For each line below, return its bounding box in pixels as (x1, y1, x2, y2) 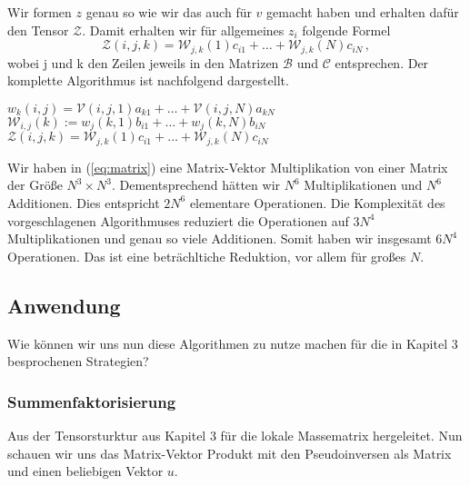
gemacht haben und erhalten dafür (266, 3, 459, 21)
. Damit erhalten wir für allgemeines (82, 20, 285, 39)
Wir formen (7, 3, 72, 21)
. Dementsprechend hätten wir (111, 175, 281, 194)
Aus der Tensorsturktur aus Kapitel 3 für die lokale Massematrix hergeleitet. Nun (7, 425, 463, 444)
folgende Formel (302, 20, 391, 39)
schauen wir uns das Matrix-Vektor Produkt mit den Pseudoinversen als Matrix (7, 443, 452, 462)
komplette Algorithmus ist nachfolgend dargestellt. (7, 71, 289, 90)
